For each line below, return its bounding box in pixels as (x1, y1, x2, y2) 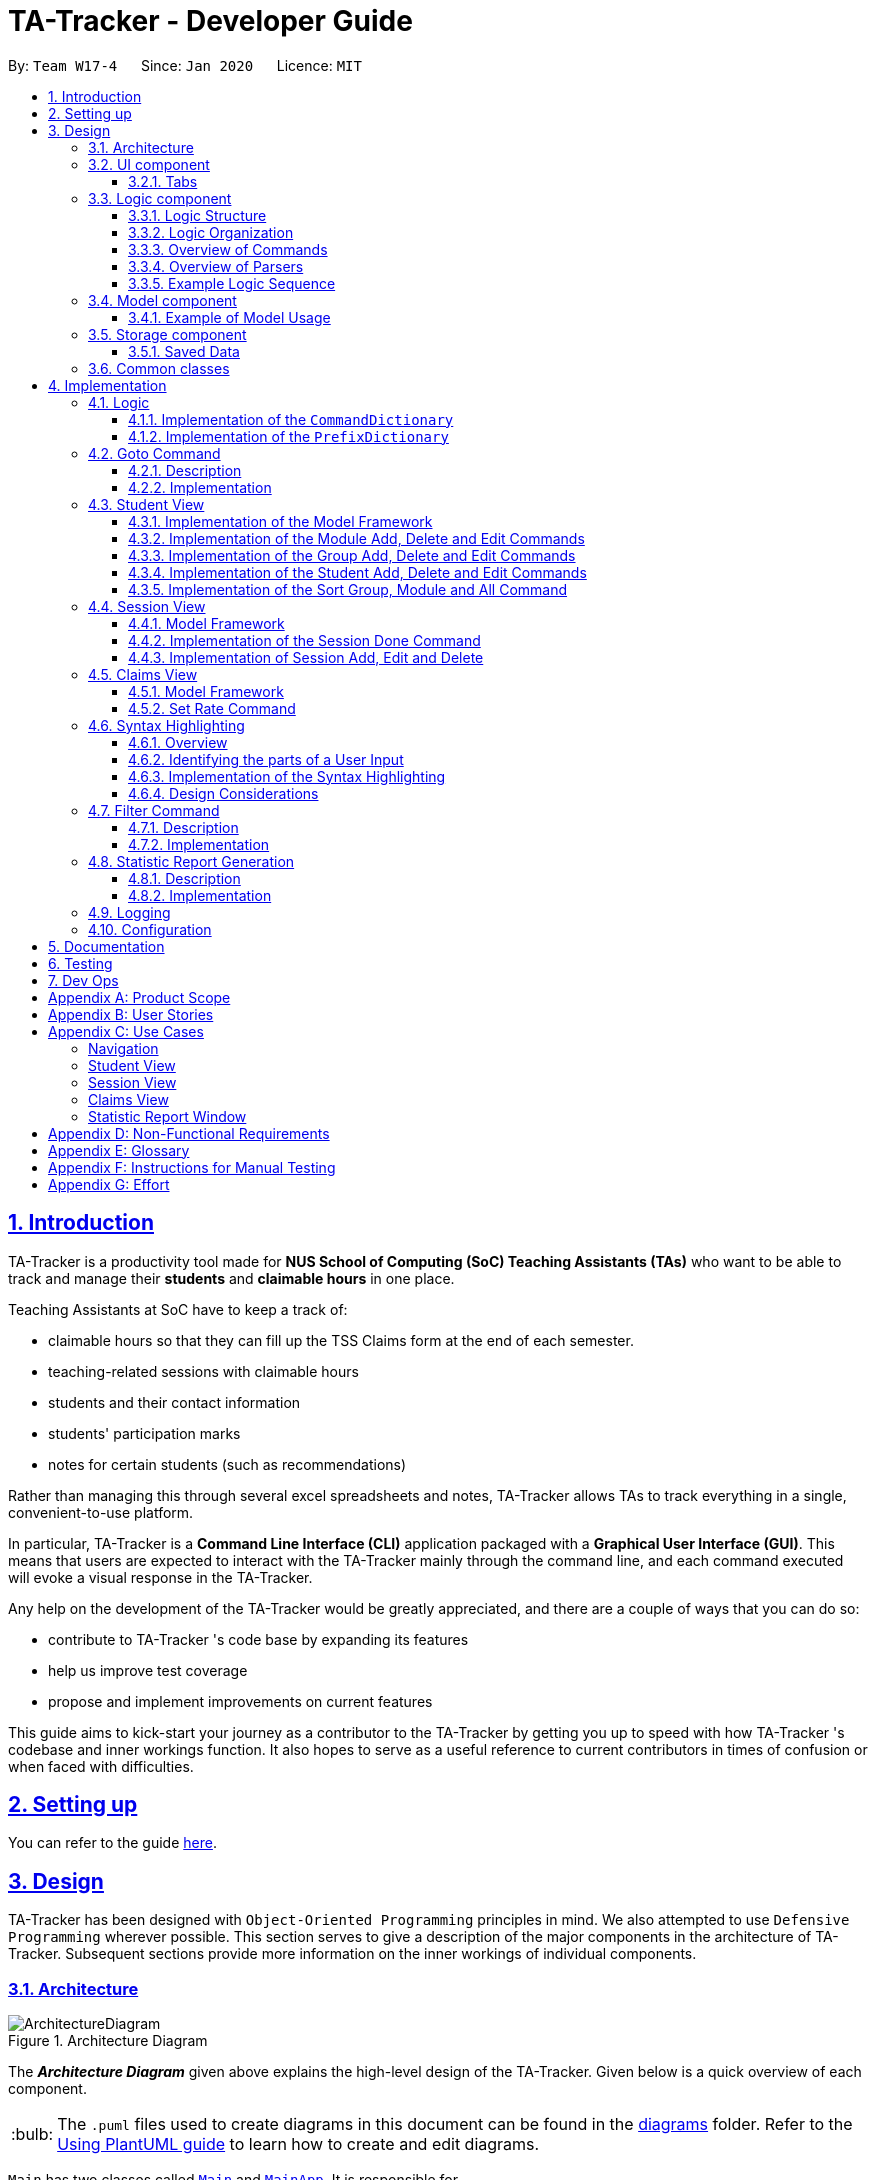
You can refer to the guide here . (8, 1834, 217, 1852)
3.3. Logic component (88, 189, 232, 207)
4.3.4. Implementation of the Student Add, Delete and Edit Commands (128, 563, 587, 581)
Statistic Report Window (88, 1107, 247, 1125)
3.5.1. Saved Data (128, 342, 240, 360)
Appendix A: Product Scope (48, 988, 231, 1006)
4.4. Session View (88, 597, 206, 615)
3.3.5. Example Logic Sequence (128, 274, 336, 292)
